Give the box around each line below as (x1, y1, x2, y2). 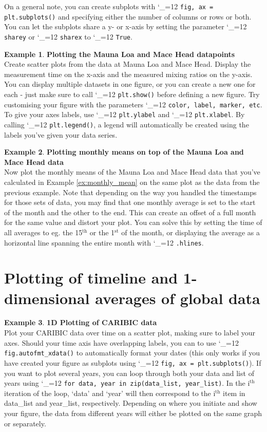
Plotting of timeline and (4, 267, 178, 288)
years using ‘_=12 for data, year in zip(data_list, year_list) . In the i (4, 378, 250, 388)
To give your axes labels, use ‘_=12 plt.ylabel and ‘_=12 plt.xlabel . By (4, 109, 245, 120)
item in (223, 387, 245, 398)
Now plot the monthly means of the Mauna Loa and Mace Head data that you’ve (4, 166, 260, 177)
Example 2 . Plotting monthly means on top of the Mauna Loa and (4, 146, 244, 157)
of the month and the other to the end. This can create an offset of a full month (4, 206, 256, 217)
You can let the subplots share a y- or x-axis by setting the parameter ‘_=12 (4, 21, 247, 32)
